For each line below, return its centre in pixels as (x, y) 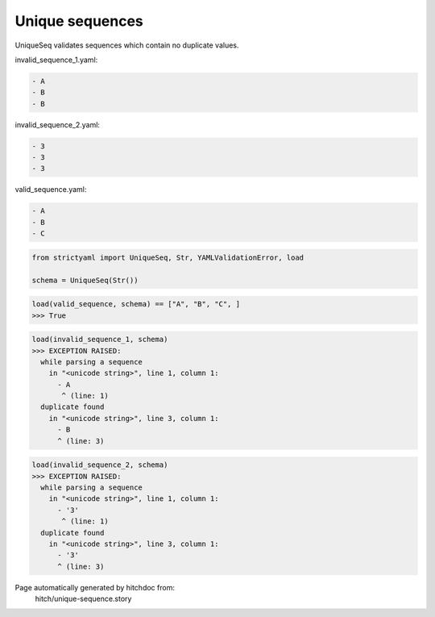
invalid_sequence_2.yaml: (58, 124)
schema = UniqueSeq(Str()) (85, 280)
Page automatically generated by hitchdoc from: (95, 587)
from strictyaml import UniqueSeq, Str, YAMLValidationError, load (168, 257)
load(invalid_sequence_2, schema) (100, 465)
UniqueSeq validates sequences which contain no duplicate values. (127, 45)
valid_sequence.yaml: (51, 190)
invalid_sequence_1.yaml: (56, 60)
